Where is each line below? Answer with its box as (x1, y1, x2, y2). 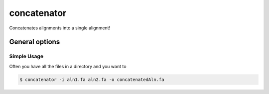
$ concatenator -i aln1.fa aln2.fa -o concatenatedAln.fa (19, 77, 164, 82)
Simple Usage (9, 53, 44, 60)
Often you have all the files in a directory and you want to (9, 63, 127, 69)
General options (9, 38, 60, 46)
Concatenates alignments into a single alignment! (9, 25, 111, 31)
